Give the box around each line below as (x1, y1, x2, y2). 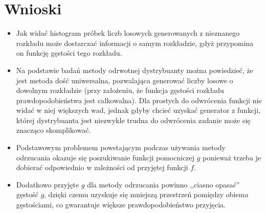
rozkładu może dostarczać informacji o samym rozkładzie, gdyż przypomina (16, 37, 254, 48)
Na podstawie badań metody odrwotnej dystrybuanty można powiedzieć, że (16, 64, 253, 75)
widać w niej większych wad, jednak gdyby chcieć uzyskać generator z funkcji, (16, 105, 261, 115)
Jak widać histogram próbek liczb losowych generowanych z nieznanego (16, 28, 240, 38)
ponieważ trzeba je (203, 152, 261, 162)
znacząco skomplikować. (16, 125, 91, 135)
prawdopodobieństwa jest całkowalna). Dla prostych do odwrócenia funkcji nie (16, 94, 262, 105)
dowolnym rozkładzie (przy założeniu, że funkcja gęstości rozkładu (16, 85, 224, 96)
